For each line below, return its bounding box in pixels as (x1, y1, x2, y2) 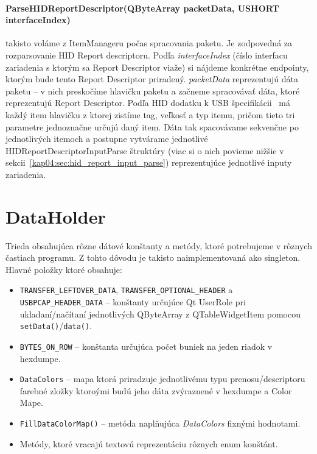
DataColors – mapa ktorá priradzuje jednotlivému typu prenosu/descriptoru (19, 372, 305, 385)
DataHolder (5, 204, 106, 229)
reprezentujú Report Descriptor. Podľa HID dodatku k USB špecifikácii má (5, 96, 291, 109)
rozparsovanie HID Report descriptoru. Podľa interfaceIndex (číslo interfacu (5, 48, 288, 61)
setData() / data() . (19, 319, 92, 332)
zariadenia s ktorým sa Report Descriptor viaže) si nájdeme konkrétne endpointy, (5, 60, 309, 73)
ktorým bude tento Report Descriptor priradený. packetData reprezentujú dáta (5, 73, 298, 85)
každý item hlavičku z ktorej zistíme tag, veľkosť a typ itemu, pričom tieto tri (5, 108, 295, 121)
